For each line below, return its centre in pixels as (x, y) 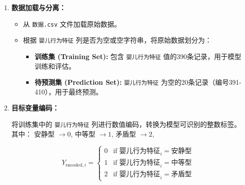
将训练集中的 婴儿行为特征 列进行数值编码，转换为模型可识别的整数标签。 (126, 124)
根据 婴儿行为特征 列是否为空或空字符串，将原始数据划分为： (117, 40)
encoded (74, 165)
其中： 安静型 (33, 133)
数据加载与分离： (39, 7)
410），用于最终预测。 (69, 91)
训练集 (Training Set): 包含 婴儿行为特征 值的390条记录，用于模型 (138, 56)
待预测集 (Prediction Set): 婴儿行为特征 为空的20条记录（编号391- (138, 82)
